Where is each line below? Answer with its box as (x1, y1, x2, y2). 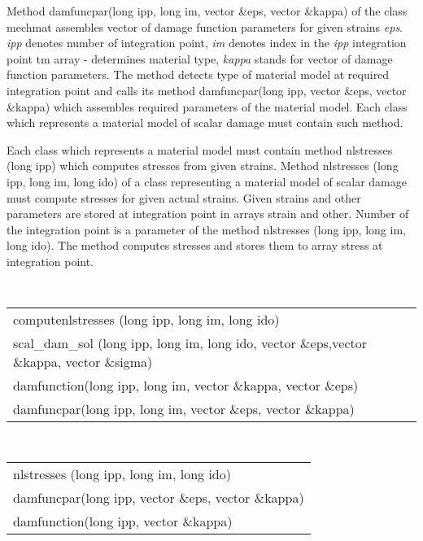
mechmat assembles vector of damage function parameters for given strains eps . (7, 18, 403, 35)
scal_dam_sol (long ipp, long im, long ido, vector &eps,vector (13, 334, 368, 353)
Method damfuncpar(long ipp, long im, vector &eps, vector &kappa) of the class (7, 2, 408, 19)
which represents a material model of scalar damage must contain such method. (7, 114, 403, 131)
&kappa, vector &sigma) (13, 352, 153, 372)
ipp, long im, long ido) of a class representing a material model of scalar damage (7, 172, 408, 190)
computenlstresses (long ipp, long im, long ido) (13, 310, 280, 329)
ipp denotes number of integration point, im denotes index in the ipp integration (7, 34, 407, 51)
